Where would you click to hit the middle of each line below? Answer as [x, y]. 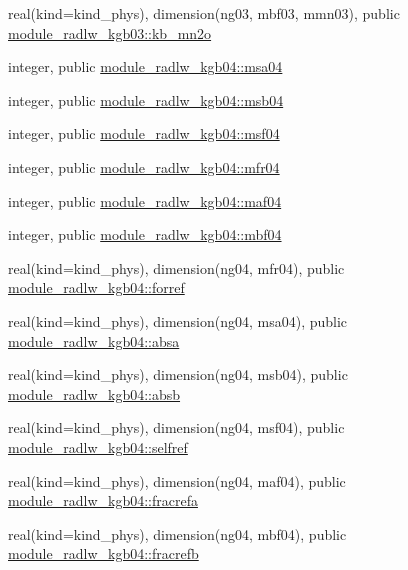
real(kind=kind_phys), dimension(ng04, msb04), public [178, 374]
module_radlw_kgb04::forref [96, 287]
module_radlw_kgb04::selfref [98, 446]
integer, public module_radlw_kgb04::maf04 [145, 200]
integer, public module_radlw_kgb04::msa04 [145, 66]
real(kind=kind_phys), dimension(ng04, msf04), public [176, 427]
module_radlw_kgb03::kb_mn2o [110, 32]
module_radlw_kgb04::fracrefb [103, 553]
